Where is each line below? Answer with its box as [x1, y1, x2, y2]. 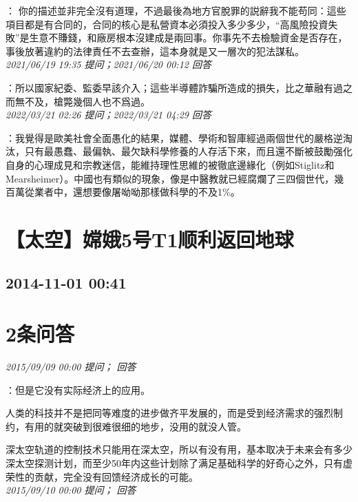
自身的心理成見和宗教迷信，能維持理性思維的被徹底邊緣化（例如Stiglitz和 [6, 157, 335, 171]
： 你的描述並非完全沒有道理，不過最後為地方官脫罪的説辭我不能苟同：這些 [6, 3, 346, 17]
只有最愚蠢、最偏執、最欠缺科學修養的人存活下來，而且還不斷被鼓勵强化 [24, 144, 352, 158]
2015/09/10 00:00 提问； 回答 [6, 483, 136, 497]
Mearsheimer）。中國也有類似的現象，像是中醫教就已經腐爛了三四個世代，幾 [6, 171, 344, 185]
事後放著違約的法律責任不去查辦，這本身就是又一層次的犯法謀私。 [6, 43, 304, 58]
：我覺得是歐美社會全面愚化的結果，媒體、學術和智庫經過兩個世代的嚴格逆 [6, 130, 343, 145]
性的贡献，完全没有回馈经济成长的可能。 [14, 469, 198, 483]
